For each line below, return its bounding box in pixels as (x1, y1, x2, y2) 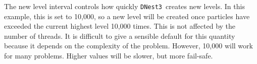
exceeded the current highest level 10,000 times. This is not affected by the (4, 21, 236, 31)
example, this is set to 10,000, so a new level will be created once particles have (4, 11, 250, 21)
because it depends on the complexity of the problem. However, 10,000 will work (4, 40, 253, 51)
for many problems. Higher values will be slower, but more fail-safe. (4, 50, 213, 61)
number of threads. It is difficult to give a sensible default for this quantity (4, 30, 235, 41)
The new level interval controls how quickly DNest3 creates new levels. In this (4, 1, 245, 11)
